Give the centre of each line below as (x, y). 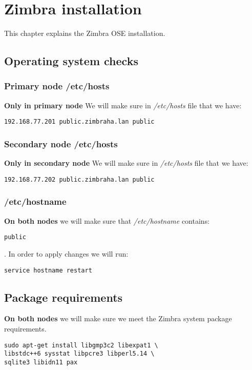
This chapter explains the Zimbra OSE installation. (85, 33)
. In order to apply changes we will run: (66, 253)
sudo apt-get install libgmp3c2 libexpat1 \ (81, 345)
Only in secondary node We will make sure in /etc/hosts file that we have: (126, 163)
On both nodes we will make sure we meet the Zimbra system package (118, 318)
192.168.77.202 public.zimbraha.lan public (79, 179)
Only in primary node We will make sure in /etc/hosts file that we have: (123, 105)
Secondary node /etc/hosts (61, 143)
